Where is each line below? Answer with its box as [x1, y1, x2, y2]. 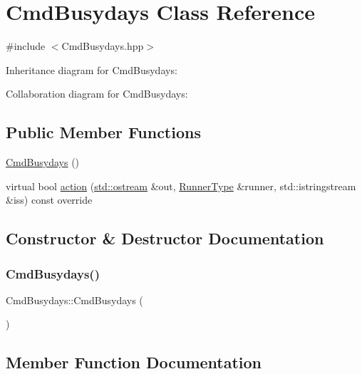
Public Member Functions [6, 121, 201, 143]
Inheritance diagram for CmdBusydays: [6, 62, 177, 77]
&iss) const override [6, 192, 93, 207]
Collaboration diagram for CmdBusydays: [6, 86, 188, 101]
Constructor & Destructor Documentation [6, 227, 324, 249]
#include [6, 38, 46, 53]
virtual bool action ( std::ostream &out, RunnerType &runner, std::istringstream [6, 178, 356, 193]
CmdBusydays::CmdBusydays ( [6, 292, 143, 307]
